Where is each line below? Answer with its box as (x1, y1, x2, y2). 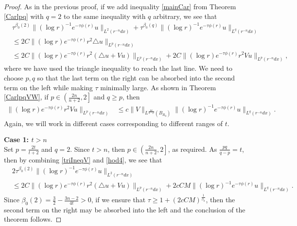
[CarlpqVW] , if (4, 92, 49, 102)
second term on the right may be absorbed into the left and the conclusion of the (4, 204, 245, 214)
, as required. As (168, 144, 217, 154)
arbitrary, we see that (153, 11, 217, 21)
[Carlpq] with (4, 11, 44, 21)
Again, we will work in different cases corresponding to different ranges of (4, 118, 223, 128)
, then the (206, 194, 235, 205)
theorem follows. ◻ (4, 214, 62, 224)
